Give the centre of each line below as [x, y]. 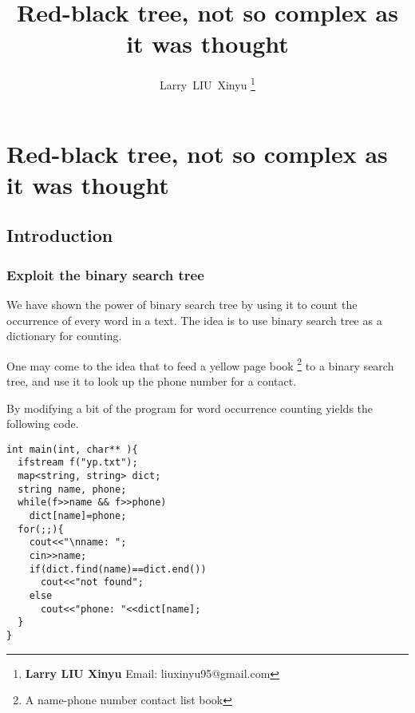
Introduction [60, 235]
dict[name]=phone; [78, 516]
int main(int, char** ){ [72, 449]
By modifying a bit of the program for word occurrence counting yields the [190, 408]
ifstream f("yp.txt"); [78, 463]
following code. [43, 424]
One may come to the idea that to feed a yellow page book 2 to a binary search [200, 364]
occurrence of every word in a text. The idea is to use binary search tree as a [194, 320]
